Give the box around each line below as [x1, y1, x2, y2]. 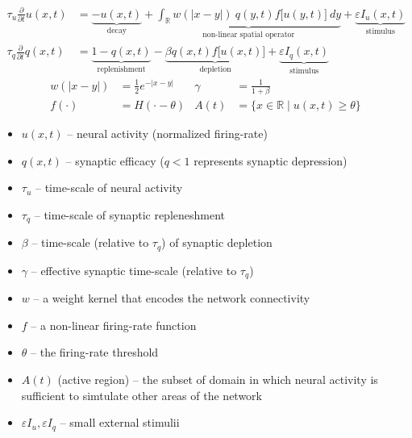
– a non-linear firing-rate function [31, 316, 197, 333]
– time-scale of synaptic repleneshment [34, 206, 226, 223]
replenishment [97, 65, 146, 74]
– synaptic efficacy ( [65, 152, 164, 169]
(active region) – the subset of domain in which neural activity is [57, 371, 378, 388]
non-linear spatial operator [202, 31, 295, 40]
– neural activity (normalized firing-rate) [67, 125, 268, 142]
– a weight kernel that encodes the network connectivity [33, 290, 310, 307]
